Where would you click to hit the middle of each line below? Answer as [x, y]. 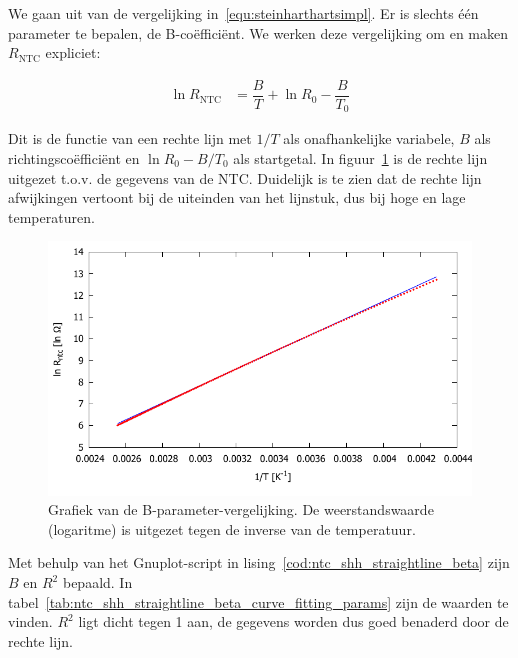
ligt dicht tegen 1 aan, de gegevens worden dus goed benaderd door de [293, 621]
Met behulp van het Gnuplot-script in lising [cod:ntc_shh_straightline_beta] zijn [259, 562]
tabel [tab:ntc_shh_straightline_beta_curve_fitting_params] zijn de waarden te [258, 601]
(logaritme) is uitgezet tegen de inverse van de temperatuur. [232, 528]
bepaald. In [97, 582]
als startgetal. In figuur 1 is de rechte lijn [360, 157]
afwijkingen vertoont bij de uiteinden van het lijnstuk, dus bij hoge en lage [237, 197]
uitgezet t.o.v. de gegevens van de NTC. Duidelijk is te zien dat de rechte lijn [245, 177]
